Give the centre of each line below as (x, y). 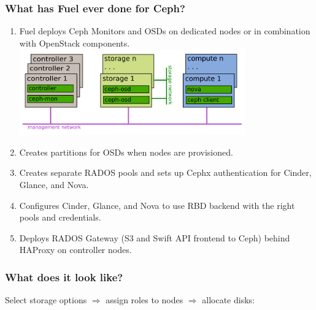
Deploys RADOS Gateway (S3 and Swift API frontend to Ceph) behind (155, 237)
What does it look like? (64, 277)
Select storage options (46, 300)
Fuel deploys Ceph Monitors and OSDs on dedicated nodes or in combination (165, 31)
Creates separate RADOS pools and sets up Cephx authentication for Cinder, (165, 172)
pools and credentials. (60, 217)
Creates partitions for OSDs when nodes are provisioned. (126, 152)
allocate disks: (228, 300)
